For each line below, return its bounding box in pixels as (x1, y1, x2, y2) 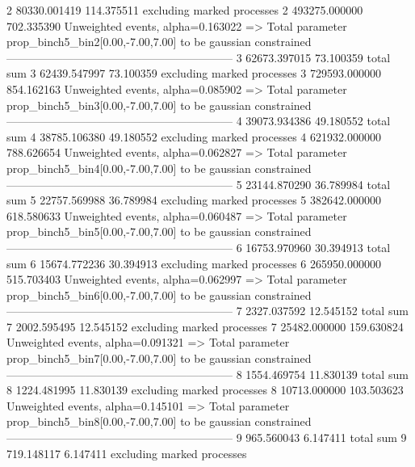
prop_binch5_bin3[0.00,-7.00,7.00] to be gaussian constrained (6, 96, 312, 113)
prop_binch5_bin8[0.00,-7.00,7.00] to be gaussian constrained (6, 413, 312, 430)
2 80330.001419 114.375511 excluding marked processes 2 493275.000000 (6, 2, 363, 18)
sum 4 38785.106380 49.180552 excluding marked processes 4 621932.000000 (6, 128, 381, 145)
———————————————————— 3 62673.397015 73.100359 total (6, 48, 391, 65)
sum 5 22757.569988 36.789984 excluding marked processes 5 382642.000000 (6, 191, 381, 208)
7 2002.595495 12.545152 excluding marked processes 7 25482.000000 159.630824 (6, 318, 404, 334)
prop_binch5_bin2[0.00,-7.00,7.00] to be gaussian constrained (6, 33, 312, 50)
